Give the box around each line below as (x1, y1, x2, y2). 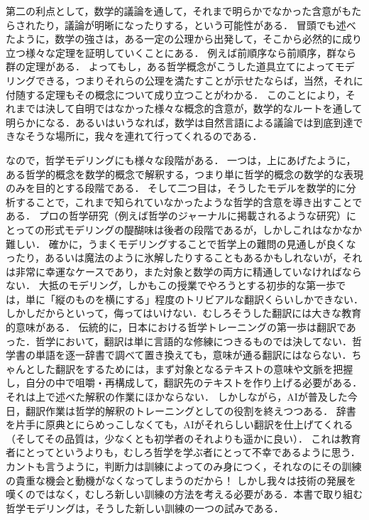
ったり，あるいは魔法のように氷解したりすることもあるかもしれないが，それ (6, 250, 363, 265)
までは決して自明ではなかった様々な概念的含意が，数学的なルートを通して (15, 101, 363, 116)
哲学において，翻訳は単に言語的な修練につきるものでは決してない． (35, 333, 352, 348)
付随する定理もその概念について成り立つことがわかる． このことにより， (6, 87, 346, 102)
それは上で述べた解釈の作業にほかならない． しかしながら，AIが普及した (6, 389, 348, 404)
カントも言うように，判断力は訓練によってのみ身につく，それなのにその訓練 (6, 459, 362, 473)
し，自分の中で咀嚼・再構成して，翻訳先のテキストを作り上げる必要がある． (6, 375, 363, 390)
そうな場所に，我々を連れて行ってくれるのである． (25, 129, 263, 143)
